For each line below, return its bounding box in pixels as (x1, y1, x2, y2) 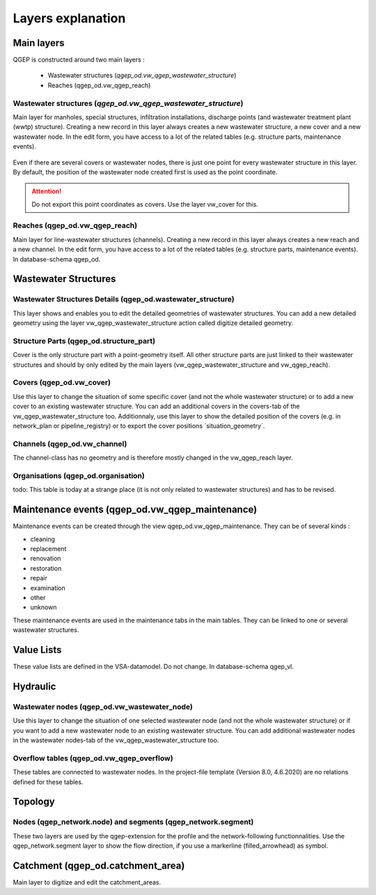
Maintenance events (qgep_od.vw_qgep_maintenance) (13, 504, 258, 516)
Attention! (31, 187, 62, 195)
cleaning (30, 534, 56, 543)
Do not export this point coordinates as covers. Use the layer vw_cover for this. (31, 200, 259, 209)
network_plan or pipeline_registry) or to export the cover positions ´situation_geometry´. (13, 422, 265, 430)
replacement (30, 545, 67, 552)
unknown (30, 603, 57, 612)
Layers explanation (13, 10, 126, 26)
